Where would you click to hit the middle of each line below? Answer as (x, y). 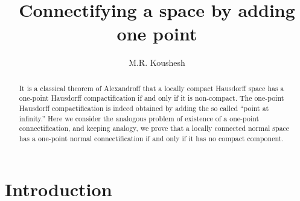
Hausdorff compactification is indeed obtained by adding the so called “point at (144, 108)
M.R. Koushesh (157, 62)
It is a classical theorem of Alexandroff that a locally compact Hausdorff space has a (152, 88)
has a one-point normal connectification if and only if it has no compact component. (151, 138)
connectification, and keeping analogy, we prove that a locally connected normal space (154, 128)
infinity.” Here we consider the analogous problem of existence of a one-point (139, 118)
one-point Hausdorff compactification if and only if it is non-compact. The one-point (152, 98)
